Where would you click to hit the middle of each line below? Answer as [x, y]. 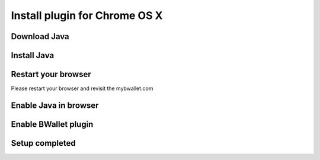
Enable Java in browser [55, 105]
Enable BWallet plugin [52, 124]
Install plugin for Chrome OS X [87, 15]
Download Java [40, 36]
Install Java [33, 55]
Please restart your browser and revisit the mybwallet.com [82, 88]
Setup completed [44, 143]
